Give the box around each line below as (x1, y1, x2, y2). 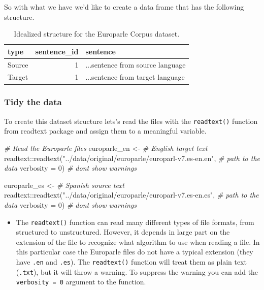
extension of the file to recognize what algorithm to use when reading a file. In (16, 236, 260, 247)
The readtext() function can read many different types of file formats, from (16, 216, 254, 227)
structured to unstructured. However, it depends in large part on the (16, 227, 230, 237)
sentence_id (35, 46, 79, 56)
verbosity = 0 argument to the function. (16, 276, 146, 287)
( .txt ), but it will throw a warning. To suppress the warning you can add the (16, 266, 258, 277)
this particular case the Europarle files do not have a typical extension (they (16, 246, 253, 257)
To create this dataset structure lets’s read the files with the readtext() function (4, 115, 258, 126)
